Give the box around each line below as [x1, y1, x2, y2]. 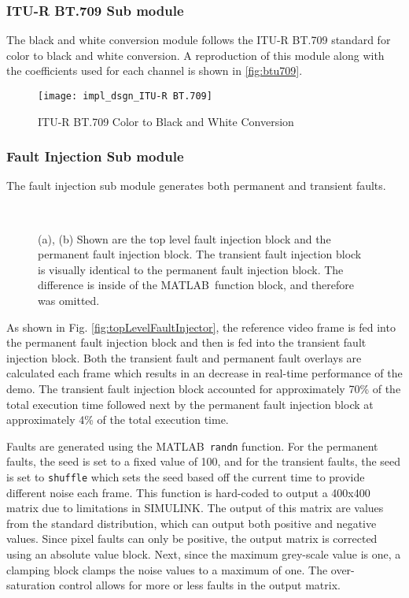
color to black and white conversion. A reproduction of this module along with [6, 46, 385, 63]
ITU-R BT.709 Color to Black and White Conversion [38, 113, 294, 129]
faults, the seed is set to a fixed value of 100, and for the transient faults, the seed [6, 453, 401, 470]
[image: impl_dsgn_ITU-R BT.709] [38, 91, 212, 102]
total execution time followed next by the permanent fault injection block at [6, 396, 374, 412]
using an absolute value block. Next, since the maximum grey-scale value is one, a [6, 546, 401, 563]
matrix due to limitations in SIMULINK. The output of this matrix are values [6, 500, 384, 516]
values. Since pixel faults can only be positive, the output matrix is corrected [6, 530, 378, 547]
